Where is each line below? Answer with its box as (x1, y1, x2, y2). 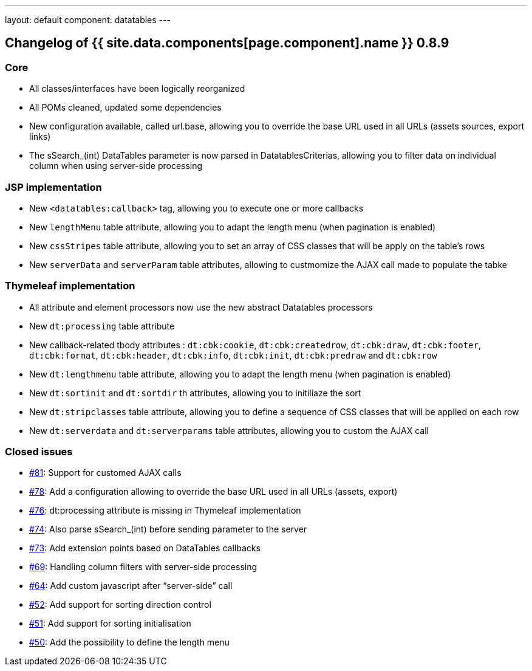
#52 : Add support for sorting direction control (29, 599, 211, 610)
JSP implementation (5, 181, 102, 193)
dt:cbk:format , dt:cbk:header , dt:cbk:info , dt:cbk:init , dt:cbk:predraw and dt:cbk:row (29, 349, 437, 360)
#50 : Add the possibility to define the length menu (29, 637, 230, 648)
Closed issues (5, 446, 73, 458)
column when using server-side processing (29, 160, 203, 171)
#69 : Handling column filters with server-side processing (29, 562, 257, 573)
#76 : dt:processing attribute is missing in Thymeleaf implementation (29, 505, 301, 516)
